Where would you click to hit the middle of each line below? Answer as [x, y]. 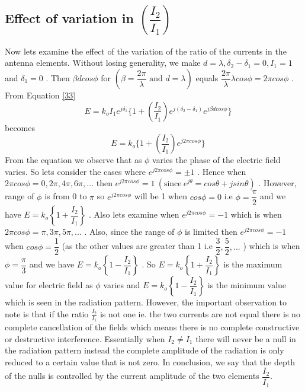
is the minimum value [247, 285]
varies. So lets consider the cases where [76, 171]
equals [207, 78]
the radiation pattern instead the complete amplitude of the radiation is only [145, 350]
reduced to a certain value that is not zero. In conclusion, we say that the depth [150, 361]
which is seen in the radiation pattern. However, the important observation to [146, 302]
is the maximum [253, 264]
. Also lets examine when [134, 214]
